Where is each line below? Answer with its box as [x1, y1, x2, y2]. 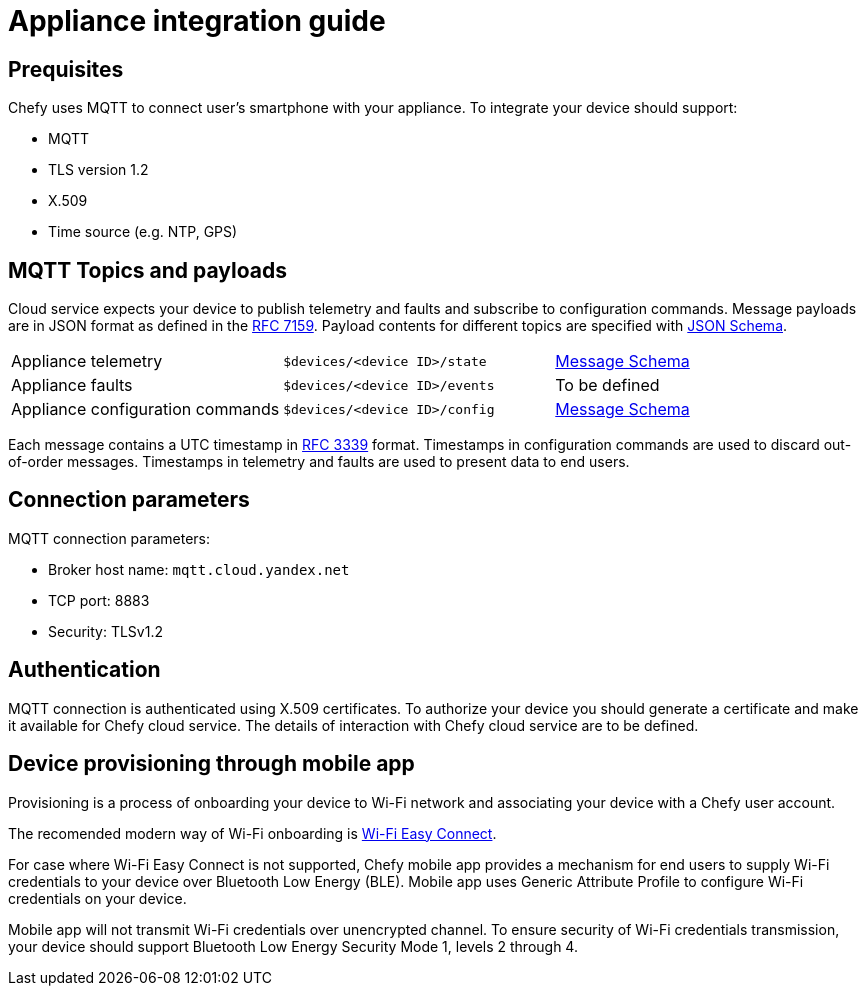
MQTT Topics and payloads [8, 257, 287, 283]
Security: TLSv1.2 [48, 622, 163, 640]
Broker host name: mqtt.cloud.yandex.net [48, 560, 350, 578]
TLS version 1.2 [48, 161, 149, 179]
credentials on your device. [8, 889, 187, 907]
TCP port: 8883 [48, 591, 150, 609]
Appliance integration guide [8, 4, 386, 38]
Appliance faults [11, 375, 133, 396]
